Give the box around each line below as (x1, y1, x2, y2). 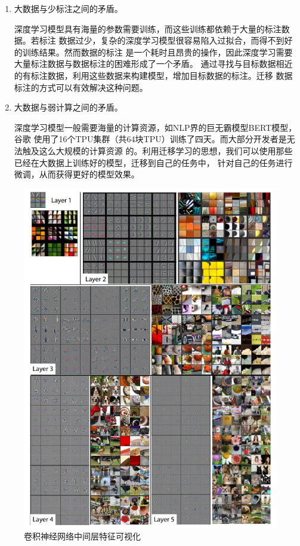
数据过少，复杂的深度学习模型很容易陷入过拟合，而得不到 (58, 34, 284, 47)
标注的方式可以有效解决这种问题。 (14, 81, 148, 93)
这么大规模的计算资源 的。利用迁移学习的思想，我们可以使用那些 (39, 144, 293, 157)
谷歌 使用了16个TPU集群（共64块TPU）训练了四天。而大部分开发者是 (14, 133, 287, 145)
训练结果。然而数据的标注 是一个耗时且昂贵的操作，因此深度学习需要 (22, 45, 293, 58)
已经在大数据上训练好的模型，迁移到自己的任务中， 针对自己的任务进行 (14, 156, 293, 168)
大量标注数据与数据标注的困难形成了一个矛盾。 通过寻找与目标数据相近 (14, 57, 293, 70)
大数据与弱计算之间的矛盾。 (14, 101, 123, 114)
